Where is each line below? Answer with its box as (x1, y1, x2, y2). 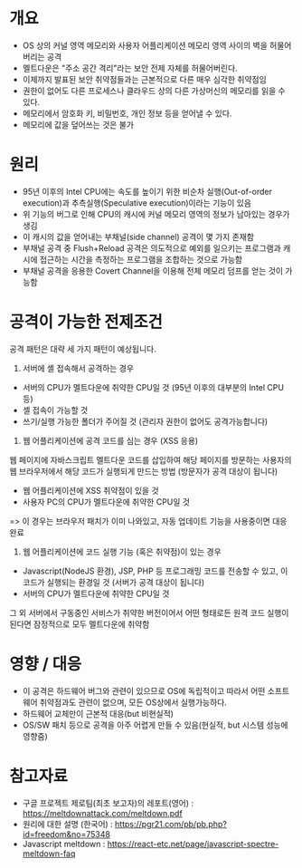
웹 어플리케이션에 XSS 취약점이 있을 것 (22, 485, 160, 496)
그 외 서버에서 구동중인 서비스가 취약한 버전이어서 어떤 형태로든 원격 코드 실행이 (9, 607, 289, 618)
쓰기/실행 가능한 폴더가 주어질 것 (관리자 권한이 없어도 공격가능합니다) (22, 416, 269, 427)
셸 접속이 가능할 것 (22, 404, 89, 415)
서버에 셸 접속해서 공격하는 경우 (22, 362, 134, 373)
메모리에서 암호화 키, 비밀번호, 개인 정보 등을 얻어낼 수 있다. (22, 108, 232, 119)
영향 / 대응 (9, 654, 82, 674)
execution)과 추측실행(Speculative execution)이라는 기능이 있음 (22, 197, 251, 208)
